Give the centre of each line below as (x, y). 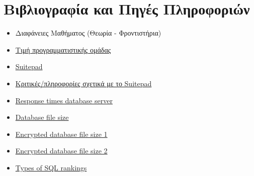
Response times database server (64, 100)
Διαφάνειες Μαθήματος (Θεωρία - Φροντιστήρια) (88, 33)
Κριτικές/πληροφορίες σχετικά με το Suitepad (83, 83)
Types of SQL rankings (51, 167)
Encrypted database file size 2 (61, 151)
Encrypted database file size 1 (61, 134)
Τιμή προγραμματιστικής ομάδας (63, 49)
